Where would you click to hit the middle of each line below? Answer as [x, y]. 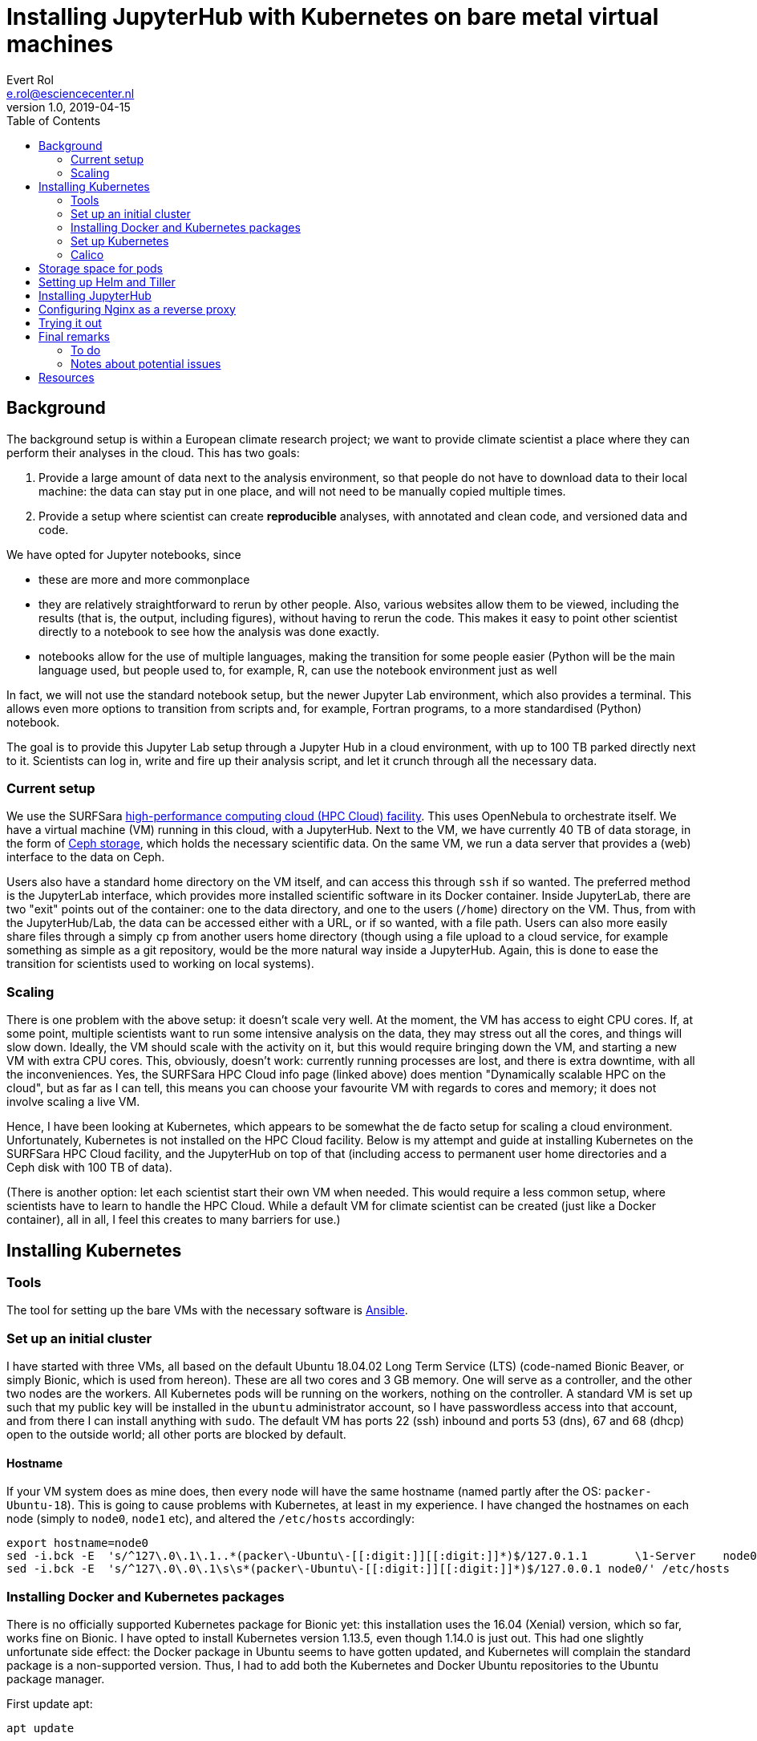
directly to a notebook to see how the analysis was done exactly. [209, 631]
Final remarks [75, 336]
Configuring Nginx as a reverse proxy [137, 309]
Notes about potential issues [146, 363]
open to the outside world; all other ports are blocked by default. [176, 1435]
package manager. [56, 1679]
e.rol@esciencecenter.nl [71, 93]
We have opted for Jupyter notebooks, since [124, 554]
